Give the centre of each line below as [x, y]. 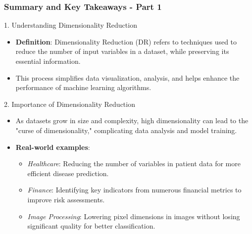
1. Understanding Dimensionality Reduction [71, 25]
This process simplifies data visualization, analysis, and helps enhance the [127, 77]
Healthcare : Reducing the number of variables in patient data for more [134, 164]
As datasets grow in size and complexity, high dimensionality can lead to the [132, 120]
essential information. [48, 61]
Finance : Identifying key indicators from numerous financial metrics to [134, 190]
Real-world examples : [53, 147]
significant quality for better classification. [91, 226]
